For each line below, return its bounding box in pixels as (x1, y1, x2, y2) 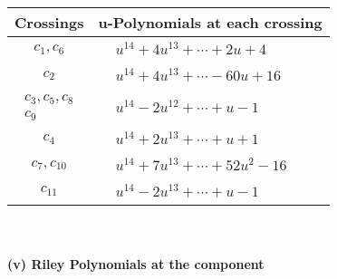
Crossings (14, 12, 84, 33)
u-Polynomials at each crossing (98, 12, 323, 33)
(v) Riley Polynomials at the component (7, 255, 265, 274)
